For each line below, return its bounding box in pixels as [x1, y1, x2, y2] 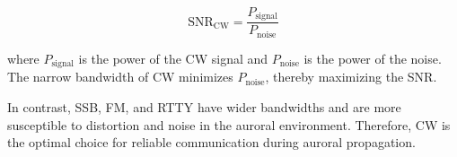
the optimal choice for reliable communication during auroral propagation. [7, 133, 416, 152]
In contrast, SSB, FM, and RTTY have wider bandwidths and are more [7, 97, 401, 116]
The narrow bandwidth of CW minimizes [7, 67, 233, 86]
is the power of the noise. [303, 48, 442, 67]
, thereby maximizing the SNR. [265, 67, 437, 86]
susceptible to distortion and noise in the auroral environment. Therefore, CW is [7, 115, 451, 134]
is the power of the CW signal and [78, 48, 268, 67]
